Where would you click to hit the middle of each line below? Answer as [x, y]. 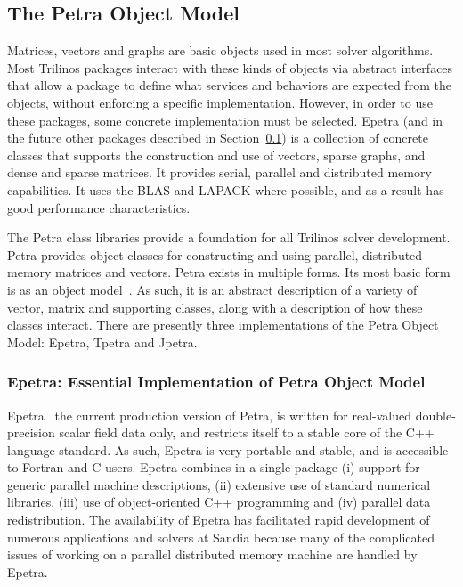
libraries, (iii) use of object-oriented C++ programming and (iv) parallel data [219, 502]
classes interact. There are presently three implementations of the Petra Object [223, 325]
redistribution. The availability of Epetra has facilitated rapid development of [219, 520]
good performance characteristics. [99, 207]
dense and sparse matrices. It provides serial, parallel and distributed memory [219, 172]
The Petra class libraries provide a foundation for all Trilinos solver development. [229, 237]
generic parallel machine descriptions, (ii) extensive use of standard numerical [219, 484]
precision [31, 432]
